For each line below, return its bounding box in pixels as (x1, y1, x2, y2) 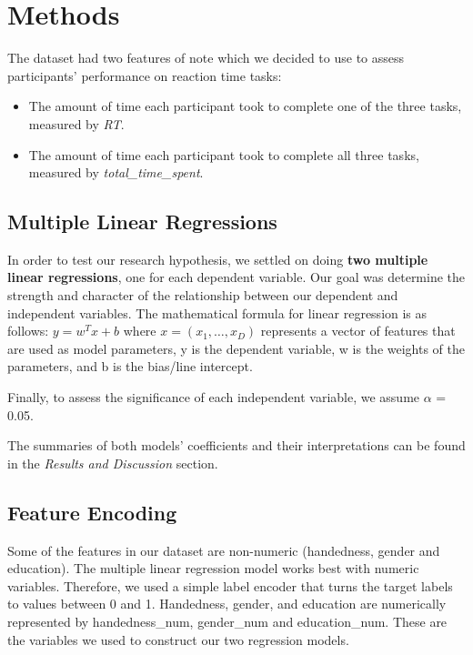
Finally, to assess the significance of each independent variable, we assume (7, 388, 420, 407)
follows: (7, 321, 49, 340)
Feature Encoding (7, 498, 177, 526)
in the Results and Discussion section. (7, 453, 218, 472)
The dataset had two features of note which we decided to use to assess (7, 48, 405, 67)
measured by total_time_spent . (28, 163, 204, 182)
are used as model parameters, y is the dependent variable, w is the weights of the (7, 338, 466, 358)
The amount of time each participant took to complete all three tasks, (28, 145, 419, 164)
